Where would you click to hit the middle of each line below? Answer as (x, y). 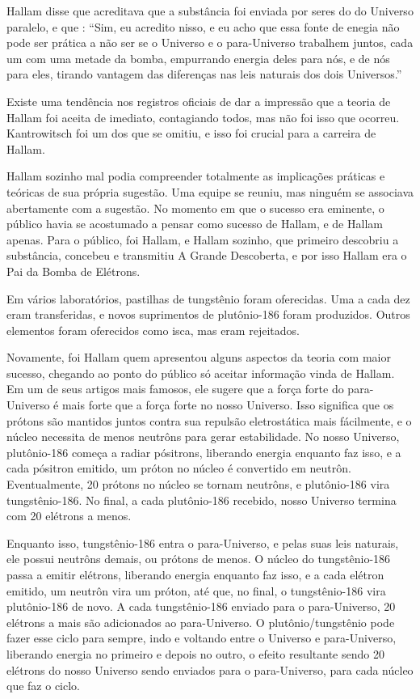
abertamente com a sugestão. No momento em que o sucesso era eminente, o (195, 208)
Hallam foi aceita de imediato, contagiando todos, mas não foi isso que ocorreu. (203, 117)
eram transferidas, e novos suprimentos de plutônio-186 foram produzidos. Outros (208, 314)
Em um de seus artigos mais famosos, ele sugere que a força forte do (175, 389)
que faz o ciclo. (43, 686)
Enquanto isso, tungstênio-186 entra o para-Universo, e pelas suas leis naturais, (203, 542)
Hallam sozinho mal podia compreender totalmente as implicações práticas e (196, 176)
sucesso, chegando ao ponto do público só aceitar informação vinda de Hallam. (201, 373)
